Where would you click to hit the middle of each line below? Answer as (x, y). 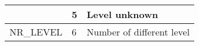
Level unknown (122, 14)
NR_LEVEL (36, 32)
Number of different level (138, 32)
